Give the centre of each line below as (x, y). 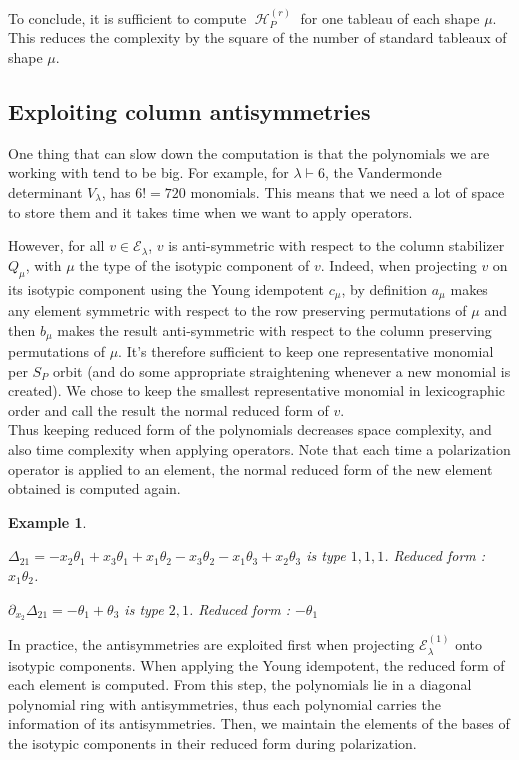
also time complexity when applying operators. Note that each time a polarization (259, 449)
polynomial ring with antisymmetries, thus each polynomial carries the (224, 703)
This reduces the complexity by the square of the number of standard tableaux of (257, 37)
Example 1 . (47, 521)
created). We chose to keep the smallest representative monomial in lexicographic (257, 390)
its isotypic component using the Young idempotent (166, 288)
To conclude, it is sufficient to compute (127, 17)
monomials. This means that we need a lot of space (347, 191)
